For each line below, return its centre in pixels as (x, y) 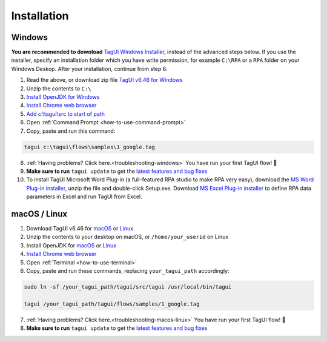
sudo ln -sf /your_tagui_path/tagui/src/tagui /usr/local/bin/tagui (128, 287)
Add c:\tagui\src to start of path (66, 114)
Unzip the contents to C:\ (59, 89)
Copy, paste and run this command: (71, 131)
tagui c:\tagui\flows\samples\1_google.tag (90, 147)
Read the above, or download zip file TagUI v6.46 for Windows (104, 80)
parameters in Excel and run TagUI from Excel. (84, 196)
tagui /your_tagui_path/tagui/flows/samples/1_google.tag (112, 304)
